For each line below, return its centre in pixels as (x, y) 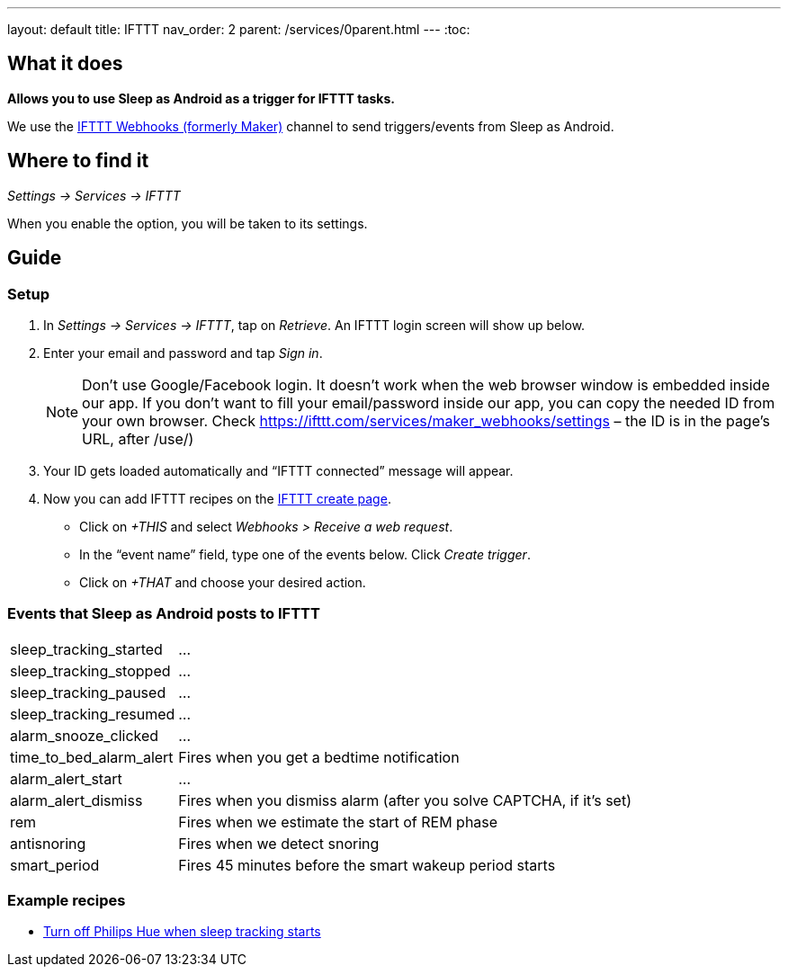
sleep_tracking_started (86, 649)
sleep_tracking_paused (88, 692)
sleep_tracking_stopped (90, 670)
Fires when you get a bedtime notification (319, 757)
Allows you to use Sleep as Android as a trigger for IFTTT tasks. (201, 98)
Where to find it (78, 161)
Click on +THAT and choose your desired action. (223, 582)
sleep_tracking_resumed (93, 714)
